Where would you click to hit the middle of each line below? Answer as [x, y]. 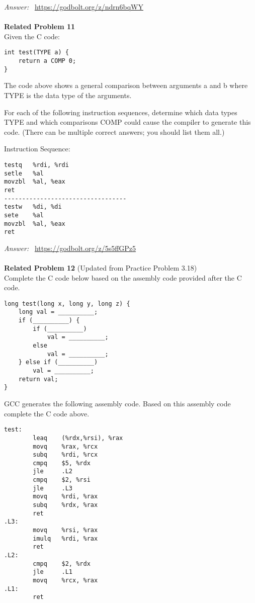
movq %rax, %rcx [65, 446]
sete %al [24, 215]
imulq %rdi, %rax [65, 538]
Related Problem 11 [40, 26]
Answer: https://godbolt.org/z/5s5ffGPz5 [70, 248]
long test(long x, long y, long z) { [67, 304]
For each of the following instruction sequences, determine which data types [121, 112]
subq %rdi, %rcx [65, 455]
